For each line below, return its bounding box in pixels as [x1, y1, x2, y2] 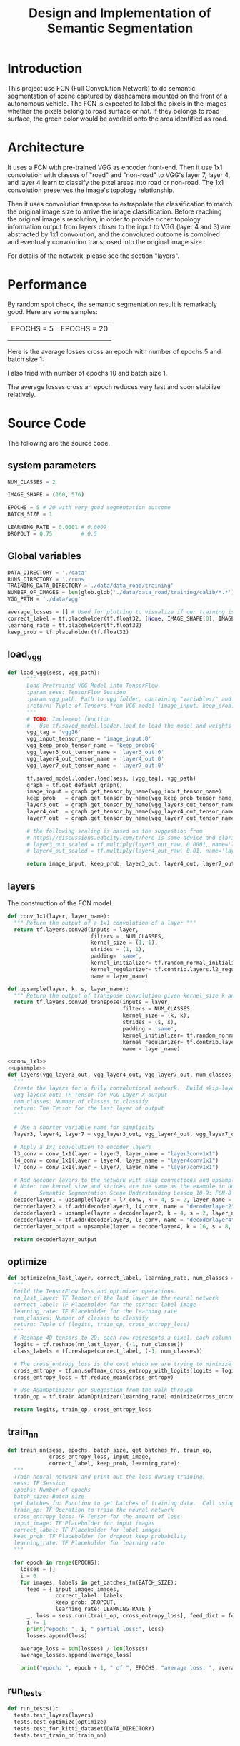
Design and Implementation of [28, 5, 212, 21]
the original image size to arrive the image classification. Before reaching [7, 207, 222, 216]
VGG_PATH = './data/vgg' [7, 596, 81, 603]
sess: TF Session [14, 1480, 66, 1487]
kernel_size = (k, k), [122, 1012, 191, 1019]
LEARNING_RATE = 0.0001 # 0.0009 [7, 523, 107, 531]
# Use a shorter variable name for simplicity [14, 1124, 155, 1131]
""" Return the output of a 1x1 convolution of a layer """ [14, 919, 196, 926]
